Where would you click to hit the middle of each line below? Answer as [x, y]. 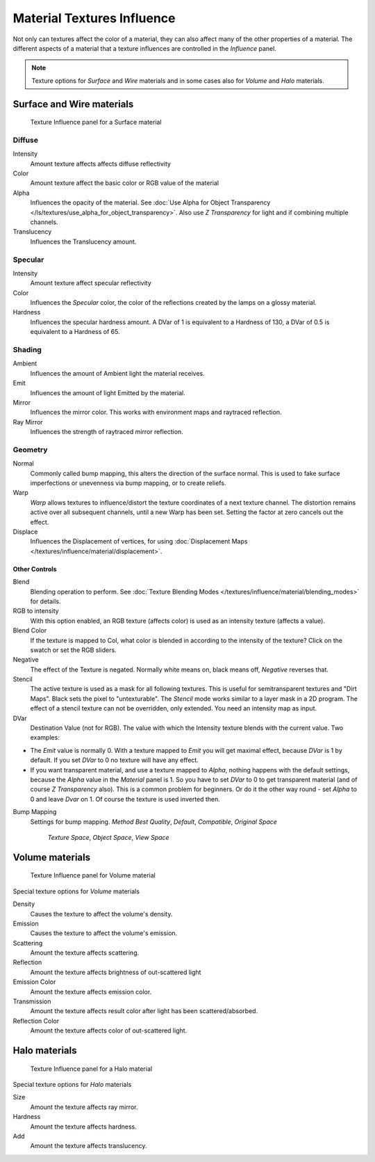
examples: [45, 738]
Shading [27, 350]
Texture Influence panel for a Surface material [96, 122]
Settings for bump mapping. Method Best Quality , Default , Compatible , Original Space [154, 822]
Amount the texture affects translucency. [89, 1146]
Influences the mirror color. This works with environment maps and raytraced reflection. [156, 412]
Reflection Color [36, 1021]
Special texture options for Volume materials [76, 891]
